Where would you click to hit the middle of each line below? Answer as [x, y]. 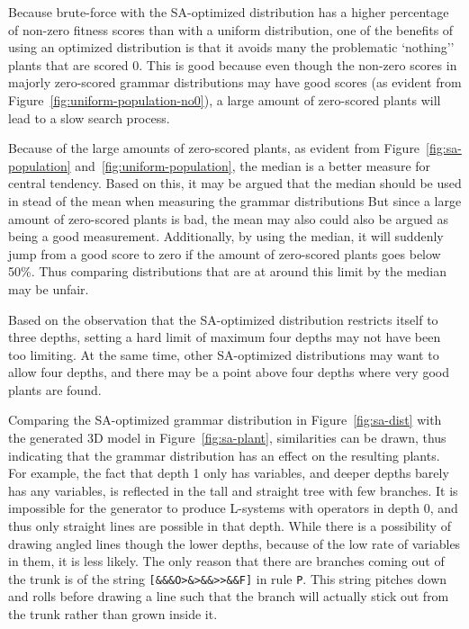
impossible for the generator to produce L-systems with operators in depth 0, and [233, 508]
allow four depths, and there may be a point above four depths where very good [229, 372]
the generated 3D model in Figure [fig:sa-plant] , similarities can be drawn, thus [227, 438]
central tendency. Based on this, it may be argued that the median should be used [235, 183]
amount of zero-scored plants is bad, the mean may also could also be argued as [228, 218]
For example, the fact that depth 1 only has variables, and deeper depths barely [229, 473]
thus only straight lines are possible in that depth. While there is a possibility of [230, 526]
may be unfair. [49, 288]
